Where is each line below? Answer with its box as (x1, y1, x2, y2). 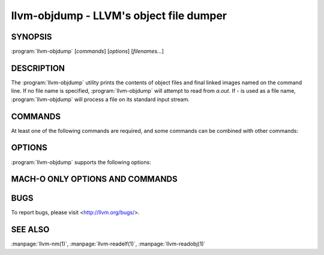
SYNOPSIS (11, 32, 52, 42)
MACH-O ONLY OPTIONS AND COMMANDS (11, 174, 178, 184)
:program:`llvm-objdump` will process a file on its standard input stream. (11, 96, 190, 103)
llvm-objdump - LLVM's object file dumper (11, 9, 227, 22)
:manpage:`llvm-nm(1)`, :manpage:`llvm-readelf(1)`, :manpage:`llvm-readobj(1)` (11, 240, 206, 248)
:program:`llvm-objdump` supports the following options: (11, 159, 151, 166)
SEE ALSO (11, 224, 50, 235)
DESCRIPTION (11, 63, 65, 73)
